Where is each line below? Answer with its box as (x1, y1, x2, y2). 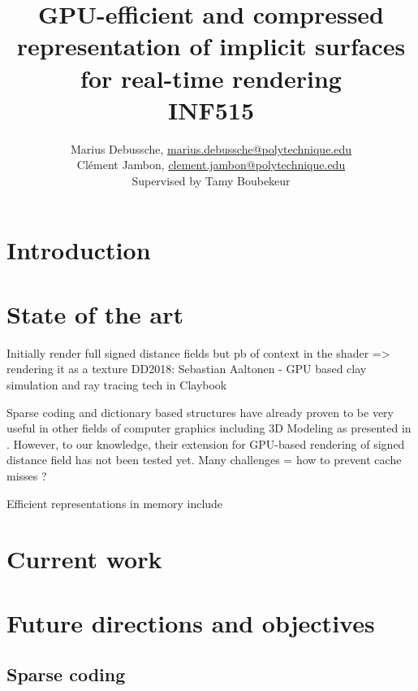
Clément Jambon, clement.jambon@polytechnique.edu (76, 156, 346, 173)
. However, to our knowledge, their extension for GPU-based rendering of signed (6, 435, 405, 452)
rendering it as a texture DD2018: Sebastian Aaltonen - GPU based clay (6, 360, 367, 377)
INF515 (168, 93, 254, 126)
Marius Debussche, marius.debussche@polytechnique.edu (70, 140, 352, 157)
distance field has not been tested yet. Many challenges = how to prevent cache (6, 451, 402, 468)
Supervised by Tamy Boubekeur (131, 172, 291, 189)
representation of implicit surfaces (16, 29, 406, 63)
